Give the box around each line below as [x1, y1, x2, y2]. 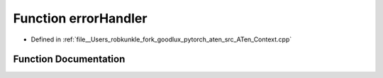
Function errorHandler [13, 11, 148, 26]
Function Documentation [13, 53, 126, 65]
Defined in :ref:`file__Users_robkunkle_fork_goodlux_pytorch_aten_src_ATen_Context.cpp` [30, 35, 292, 44]
